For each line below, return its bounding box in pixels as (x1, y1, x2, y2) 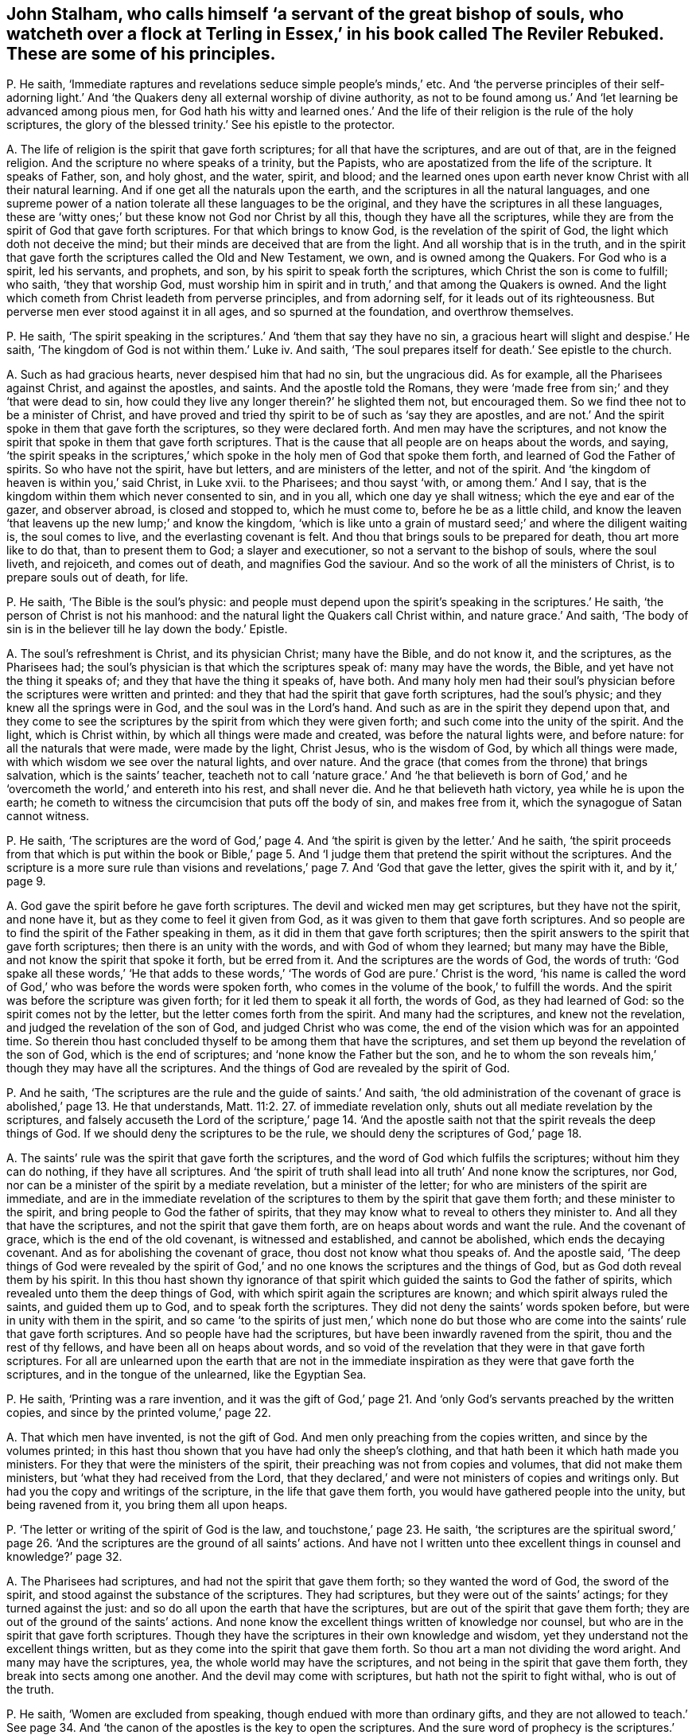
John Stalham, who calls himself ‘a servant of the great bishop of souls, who (6, 4, 624, 24)
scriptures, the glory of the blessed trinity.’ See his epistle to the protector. (6, 118, 395, 132)
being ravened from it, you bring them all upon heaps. (6, 1498, 288, 1512)
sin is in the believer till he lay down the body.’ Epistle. (6, 622, 288, 636)
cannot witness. (6, 809, 90, 823)
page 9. (6, 874, 46, 889)
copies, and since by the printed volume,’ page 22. (6, 1406, 271, 1420)
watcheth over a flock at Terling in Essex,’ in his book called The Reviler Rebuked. (6, 24, 664, 44)
